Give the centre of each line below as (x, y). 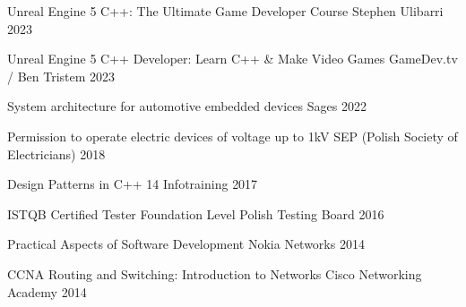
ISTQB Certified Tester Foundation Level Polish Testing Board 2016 (196, 213)
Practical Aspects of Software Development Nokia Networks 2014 (186, 244)
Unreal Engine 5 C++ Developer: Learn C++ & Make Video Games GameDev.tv (233, 59)
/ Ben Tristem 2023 (61, 76)
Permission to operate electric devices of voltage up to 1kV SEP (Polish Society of (233, 136)
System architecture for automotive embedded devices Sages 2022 (187, 106)
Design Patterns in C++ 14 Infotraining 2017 (133, 184)
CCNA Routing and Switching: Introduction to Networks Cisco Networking (215, 273)
